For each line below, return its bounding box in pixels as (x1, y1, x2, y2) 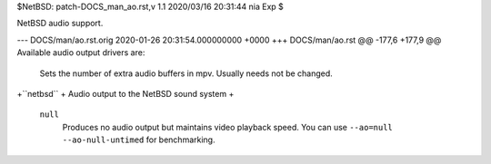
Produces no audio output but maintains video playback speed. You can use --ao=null (62, 121, 393, 132)
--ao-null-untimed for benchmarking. (62, 134, 215, 145)
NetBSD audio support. (16, 18, 104, 29)
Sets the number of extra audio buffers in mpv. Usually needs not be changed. (39, 68, 334, 79)
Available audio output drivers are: (16, 47, 145, 58)
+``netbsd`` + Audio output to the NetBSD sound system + (16, 88, 235, 99)
